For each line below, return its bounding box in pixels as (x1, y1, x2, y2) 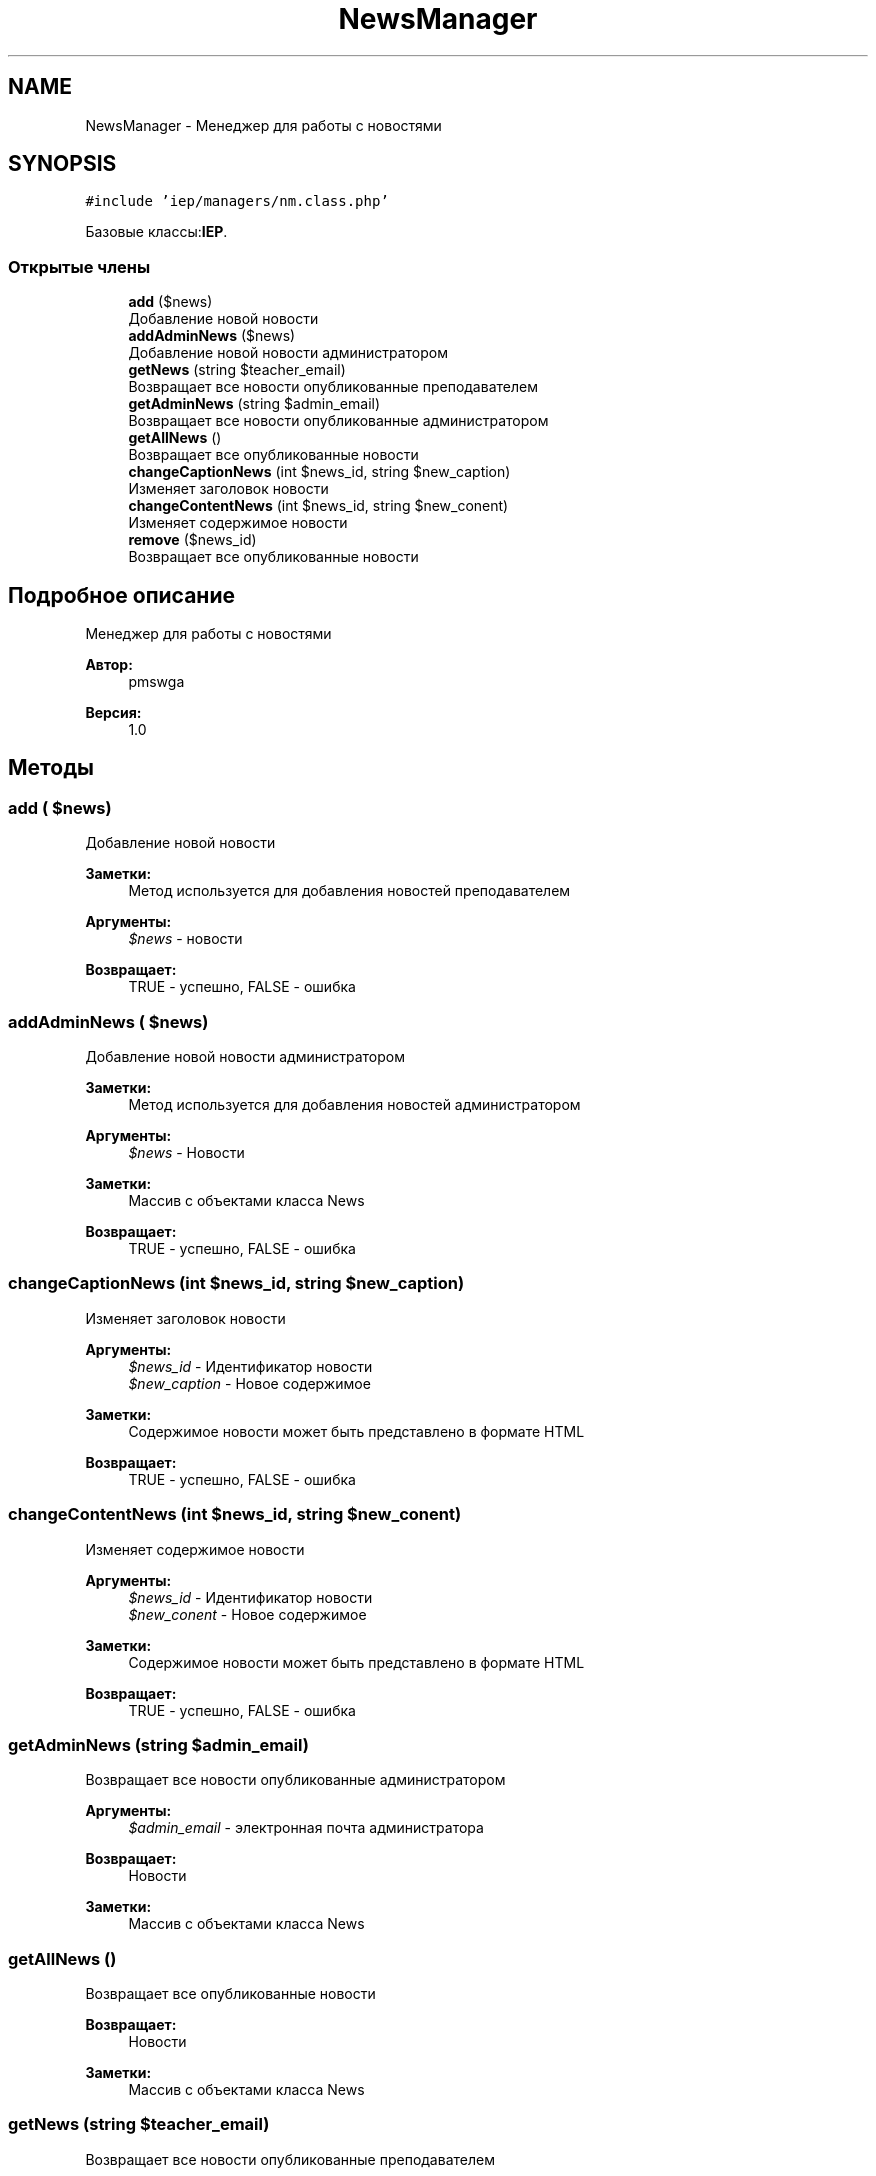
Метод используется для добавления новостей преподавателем (128, 882, 571, 900)
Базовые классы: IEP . (85, 223, 228, 241)
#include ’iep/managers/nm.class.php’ (85, 193, 389, 210)
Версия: (85, 704, 142, 722)
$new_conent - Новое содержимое (128, 1605, 367, 1623)
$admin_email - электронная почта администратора (128, 1819, 484, 1837)
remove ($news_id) (128, 531, 257, 549)
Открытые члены (8, 256, 151, 277)
